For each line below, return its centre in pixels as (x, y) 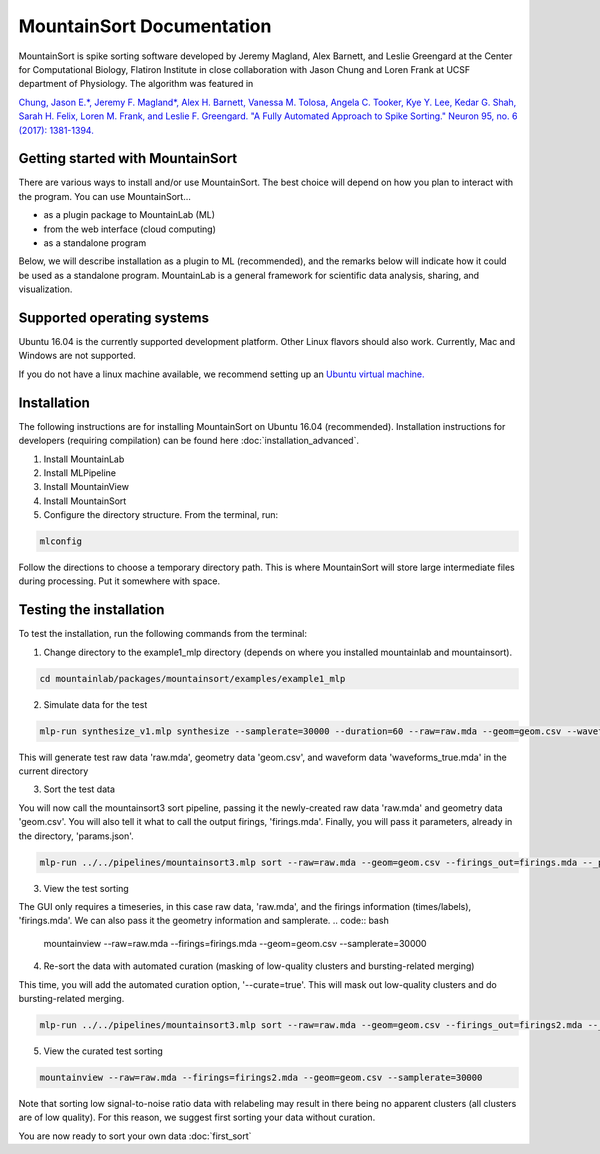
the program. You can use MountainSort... (105, 196)
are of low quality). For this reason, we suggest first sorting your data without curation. (197, 1117)
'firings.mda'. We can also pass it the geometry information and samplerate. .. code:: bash (203, 921)
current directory (53, 771)
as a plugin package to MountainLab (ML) (129, 215)
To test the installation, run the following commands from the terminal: (163, 634)
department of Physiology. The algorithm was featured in (136, 84)
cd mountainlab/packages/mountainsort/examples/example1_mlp (192, 678)
